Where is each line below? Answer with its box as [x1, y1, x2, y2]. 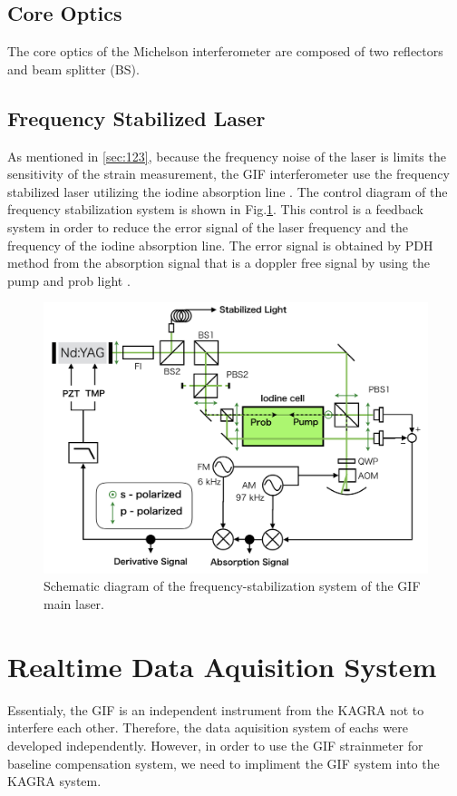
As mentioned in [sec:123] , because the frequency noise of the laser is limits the [7, 146, 446, 165]
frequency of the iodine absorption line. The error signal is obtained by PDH [7, 235, 433, 254]
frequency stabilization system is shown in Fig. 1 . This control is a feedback [7, 200, 423, 219]
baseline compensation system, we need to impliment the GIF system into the [7, 753, 440, 772]
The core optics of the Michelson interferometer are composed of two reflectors [7, 42, 443, 61]
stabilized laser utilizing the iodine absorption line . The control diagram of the [7, 182, 448, 201]
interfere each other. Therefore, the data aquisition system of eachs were [7, 718, 408, 737]
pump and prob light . [7, 270, 131, 290]
